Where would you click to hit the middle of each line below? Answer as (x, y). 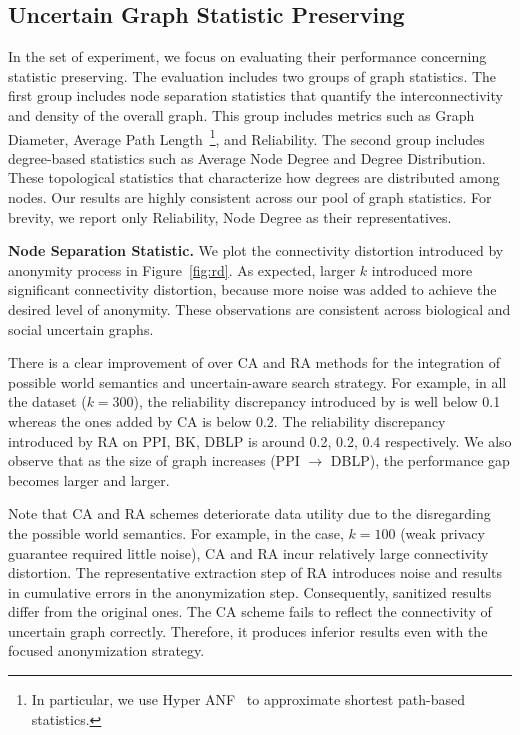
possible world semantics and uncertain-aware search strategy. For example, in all (257, 381)
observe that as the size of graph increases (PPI (154, 460)
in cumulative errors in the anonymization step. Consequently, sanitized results (250, 591)
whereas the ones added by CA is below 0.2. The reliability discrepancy (227, 420)
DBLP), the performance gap (420, 460)
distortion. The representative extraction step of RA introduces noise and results (255, 572)
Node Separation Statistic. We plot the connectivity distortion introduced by (256, 250)
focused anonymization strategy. (106, 650)
